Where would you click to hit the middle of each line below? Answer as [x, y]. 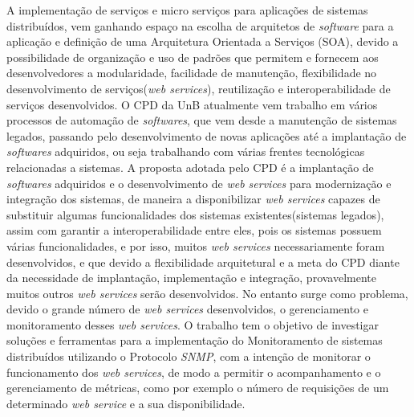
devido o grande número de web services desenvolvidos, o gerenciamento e [187, 309]
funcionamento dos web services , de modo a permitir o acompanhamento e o [194, 372]
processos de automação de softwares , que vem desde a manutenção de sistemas [202, 120]
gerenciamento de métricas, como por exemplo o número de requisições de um [198, 388]
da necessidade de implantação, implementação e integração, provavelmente [192, 278]
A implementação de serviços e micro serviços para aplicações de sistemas [187, 10]
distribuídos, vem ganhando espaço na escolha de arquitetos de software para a [200, 25]
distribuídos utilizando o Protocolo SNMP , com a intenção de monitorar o [189, 356]
